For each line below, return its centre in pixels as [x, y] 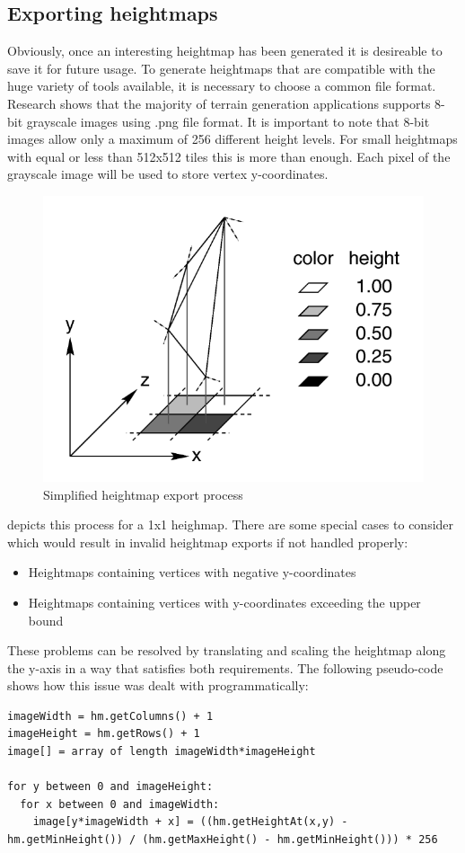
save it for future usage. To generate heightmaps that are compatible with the [221, 68]
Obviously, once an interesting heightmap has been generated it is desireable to [225, 51]
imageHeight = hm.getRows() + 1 [104, 734]
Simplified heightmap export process [143, 494]
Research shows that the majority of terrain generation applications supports [219, 103]
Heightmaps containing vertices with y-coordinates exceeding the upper [224, 602]
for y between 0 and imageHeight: [110, 787]
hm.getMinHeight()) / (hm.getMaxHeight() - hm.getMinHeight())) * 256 [223, 840]
